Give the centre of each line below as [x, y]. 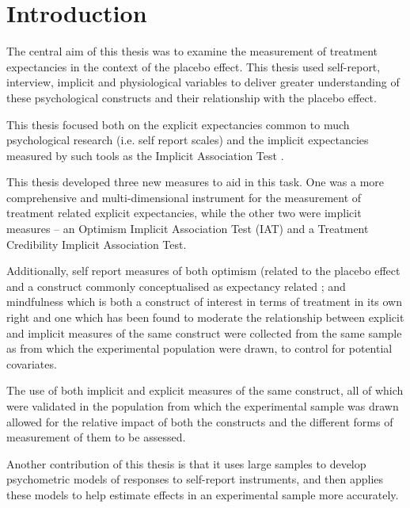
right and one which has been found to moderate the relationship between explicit [205, 317]
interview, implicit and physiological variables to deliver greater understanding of [203, 82]
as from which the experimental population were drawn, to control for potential [199, 348]
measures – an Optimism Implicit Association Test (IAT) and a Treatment [188, 229]
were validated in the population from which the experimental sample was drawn [203, 406]
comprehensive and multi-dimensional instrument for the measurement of [184, 197]
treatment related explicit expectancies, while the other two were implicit [184, 213]
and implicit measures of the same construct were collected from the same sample [204, 332]
